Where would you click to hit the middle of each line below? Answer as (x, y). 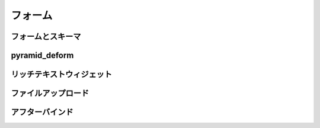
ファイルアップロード (50, 93)
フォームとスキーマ (46, 36)
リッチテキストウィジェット (62, 74)
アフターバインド (42, 112)
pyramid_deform (42, 55)
